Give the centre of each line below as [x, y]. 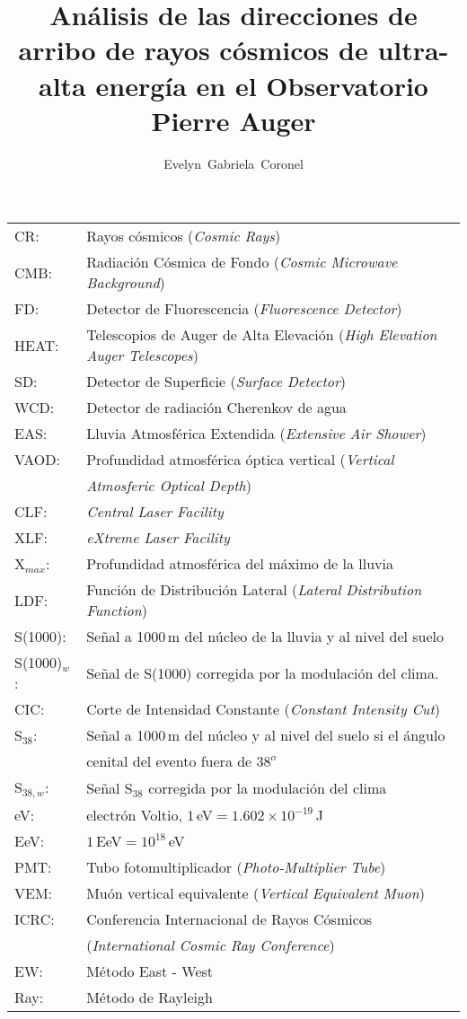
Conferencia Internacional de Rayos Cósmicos [229, 919]
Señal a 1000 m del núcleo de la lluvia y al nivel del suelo [265, 637]
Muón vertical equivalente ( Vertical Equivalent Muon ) [256, 893]
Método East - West [150, 971]
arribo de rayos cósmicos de [193, 50]
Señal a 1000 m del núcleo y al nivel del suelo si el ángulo [266, 735]
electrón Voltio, [134, 815]
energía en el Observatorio [262, 85]
